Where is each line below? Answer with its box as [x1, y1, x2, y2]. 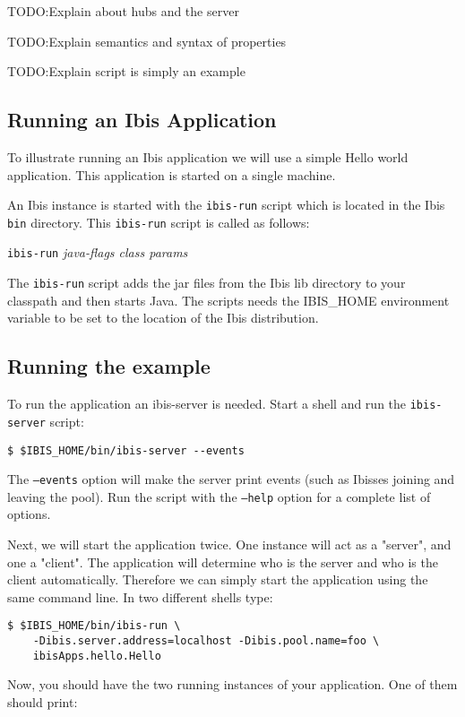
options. [7, 505, 51, 523]
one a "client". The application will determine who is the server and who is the [7, 552, 438, 571]
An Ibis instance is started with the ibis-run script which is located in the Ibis [7, 195, 445, 214]
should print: [7, 693, 78, 711]
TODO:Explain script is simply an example [7, 62, 245, 81]
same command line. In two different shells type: [7, 587, 273, 606]
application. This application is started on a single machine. [7, 165, 336, 184]
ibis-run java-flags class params [7, 243, 188, 262]
